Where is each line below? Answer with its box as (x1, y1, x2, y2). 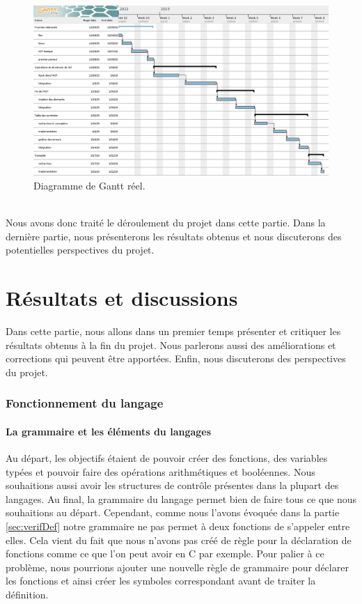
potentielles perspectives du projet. (6, 242, 155, 257)
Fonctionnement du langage (6, 394, 164, 412)
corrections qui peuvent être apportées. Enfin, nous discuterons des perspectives (6, 351, 346, 366)
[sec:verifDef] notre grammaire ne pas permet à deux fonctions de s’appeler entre (6, 518, 350, 533)
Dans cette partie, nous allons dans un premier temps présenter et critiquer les (6, 323, 341, 338)
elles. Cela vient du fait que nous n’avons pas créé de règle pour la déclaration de (6, 532, 352, 547)
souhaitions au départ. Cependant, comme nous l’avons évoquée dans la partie (6, 505, 340, 520)
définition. (6, 587, 49, 601)
